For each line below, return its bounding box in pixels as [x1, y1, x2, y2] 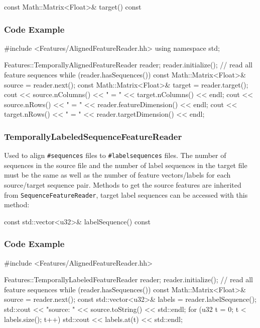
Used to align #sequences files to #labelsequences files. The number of [4, 150, 226, 160]
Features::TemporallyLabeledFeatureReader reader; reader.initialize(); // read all [4, 274, 253, 285]
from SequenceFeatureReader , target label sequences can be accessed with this [4, 189, 248, 200]
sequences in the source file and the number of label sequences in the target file [4, 159, 247, 170]
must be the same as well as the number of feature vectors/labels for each [4, 170, 231, 180]
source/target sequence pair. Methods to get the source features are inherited [4, 180, 241, 190]
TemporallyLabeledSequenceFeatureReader [4, 130, 182, 142]
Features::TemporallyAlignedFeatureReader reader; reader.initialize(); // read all [4, 59, 252, 70]
